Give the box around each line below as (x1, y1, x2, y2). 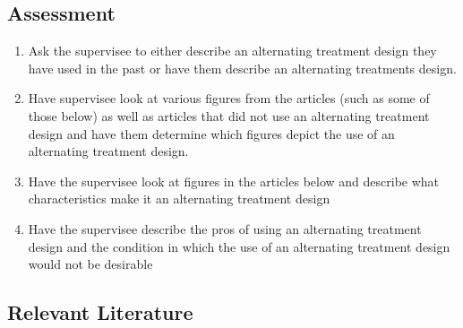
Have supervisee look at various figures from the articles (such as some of (28, 89, 430, 108)
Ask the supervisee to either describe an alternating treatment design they (28, 41, 437, 60)
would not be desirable (28, 255, 153, 273)
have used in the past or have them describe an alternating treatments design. (28, 58, 457, 77)
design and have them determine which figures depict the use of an (28, 124, 395, 142)
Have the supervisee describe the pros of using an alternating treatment (28, 219, 422, 237)
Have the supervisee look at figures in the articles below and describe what (28, 171, 440, 190)
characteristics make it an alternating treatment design (28, 189, 330, 208)
